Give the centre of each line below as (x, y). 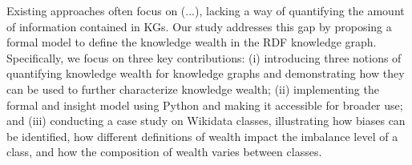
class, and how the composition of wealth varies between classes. (164, 152)
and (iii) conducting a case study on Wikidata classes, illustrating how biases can (206, 121)
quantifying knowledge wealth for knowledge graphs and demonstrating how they (206, 73)
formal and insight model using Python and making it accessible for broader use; (205, 105)
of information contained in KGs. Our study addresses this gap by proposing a (199, 26)
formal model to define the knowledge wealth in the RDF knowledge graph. (192, 42)
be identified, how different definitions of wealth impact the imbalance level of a (202, 136)
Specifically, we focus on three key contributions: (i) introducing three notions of (204, 57)
